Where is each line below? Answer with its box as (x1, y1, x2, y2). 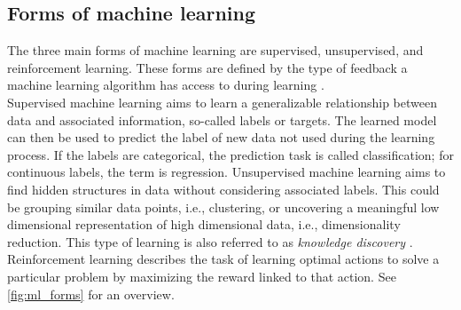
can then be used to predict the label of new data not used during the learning (7, 128, 435, 147)
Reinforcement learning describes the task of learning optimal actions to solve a (7, 250, 440, 268)
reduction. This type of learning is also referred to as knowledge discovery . (7, 232, 413, 250)
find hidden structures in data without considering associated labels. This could (7, 179, 440, 198)
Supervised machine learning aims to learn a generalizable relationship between (7, 92, 437, 111)
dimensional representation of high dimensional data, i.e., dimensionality (7, 215, 401, 234)
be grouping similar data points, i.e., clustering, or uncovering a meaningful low (7, 197, 440, 216)
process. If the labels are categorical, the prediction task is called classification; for (7, 145, 454, 163)
